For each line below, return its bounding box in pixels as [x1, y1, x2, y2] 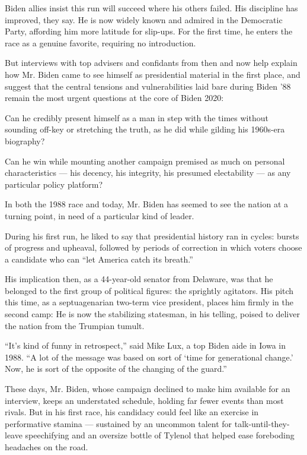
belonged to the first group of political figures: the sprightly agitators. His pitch [5, 284, 294, 296]
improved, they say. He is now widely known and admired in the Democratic [5, 13, 283, 26]
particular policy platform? [5, 178, 103, 190]
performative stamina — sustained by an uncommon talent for [5, 417, 232, 429]
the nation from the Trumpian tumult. [5, 319, 145, 331]
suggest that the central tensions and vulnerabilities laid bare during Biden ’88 [5, 80, 291, 92]
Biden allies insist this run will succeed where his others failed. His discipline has [5, 2, 298, 14]
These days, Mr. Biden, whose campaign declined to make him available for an [5, 383, 290, 395]
